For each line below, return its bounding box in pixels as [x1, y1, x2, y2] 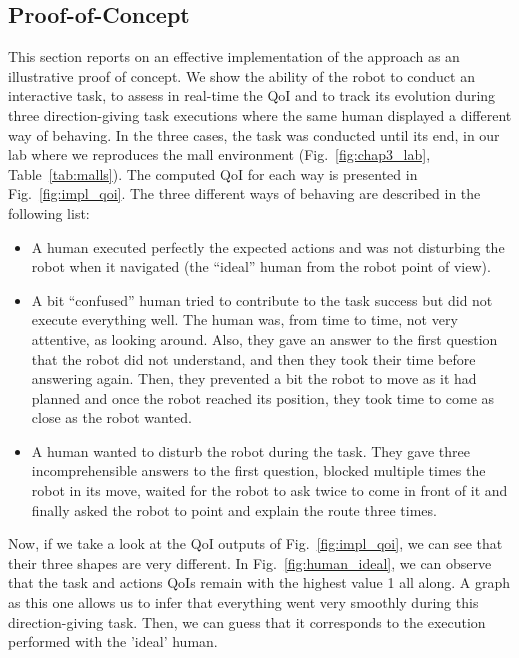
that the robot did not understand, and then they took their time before [31, 348, 476, 369]
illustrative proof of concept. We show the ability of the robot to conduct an [8, 65, 475, 86]
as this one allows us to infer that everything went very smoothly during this [8, 592, 479, 613]
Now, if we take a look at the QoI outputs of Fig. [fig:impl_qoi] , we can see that [8, 533, 503, 554]
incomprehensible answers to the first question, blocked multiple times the [31, 460, 486, 481]
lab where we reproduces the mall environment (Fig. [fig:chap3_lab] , [8, 144, 431, 165]
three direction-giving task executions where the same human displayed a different [8, 104, 512, 125]
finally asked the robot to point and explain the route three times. [31, 499, 437, 520]
